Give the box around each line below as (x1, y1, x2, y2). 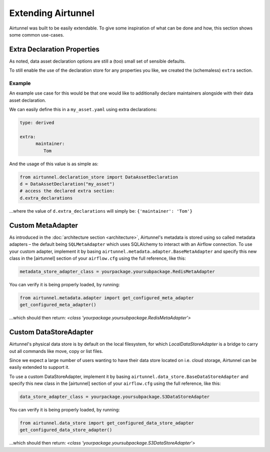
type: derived (19, 120, 54, 126)
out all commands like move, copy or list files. (9, 348, 103, 354)
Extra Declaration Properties (9, 45, 99, 54)
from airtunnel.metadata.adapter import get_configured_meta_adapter (19, 295, 194, 300)
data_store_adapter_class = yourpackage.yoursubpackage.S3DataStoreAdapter (19, 394, 210, 400)
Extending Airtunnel (9, 8, 95, 19)
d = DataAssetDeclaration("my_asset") (19, 181, 115, 187)
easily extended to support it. (9, 364, 70, 370)
